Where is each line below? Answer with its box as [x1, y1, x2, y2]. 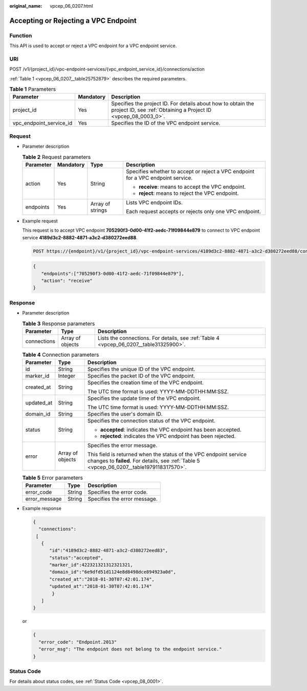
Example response [22, 505, 61, 511]
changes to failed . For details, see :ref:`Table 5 [87, 457, 200, 464]
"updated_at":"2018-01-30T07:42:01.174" [49, 583, 152, 590]
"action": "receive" [41, 278, 93, 284]
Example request [22, 218, 58, 224]
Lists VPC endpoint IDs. [126, 199, 183, 206]
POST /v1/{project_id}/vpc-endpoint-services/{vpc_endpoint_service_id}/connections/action [9, 66, 205, 72]
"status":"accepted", [49, 555, 103, 561]
